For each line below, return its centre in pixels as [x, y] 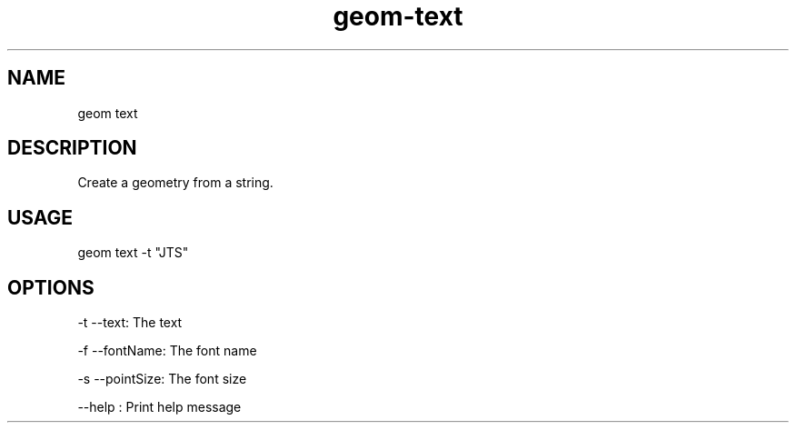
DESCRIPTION [72, 148]
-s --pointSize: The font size [162, 379]
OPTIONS [51, 287]
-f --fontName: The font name [167, 351]
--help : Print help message [159, 407]
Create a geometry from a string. [175, 183]
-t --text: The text [130, 323]
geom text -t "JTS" [133, 253]
